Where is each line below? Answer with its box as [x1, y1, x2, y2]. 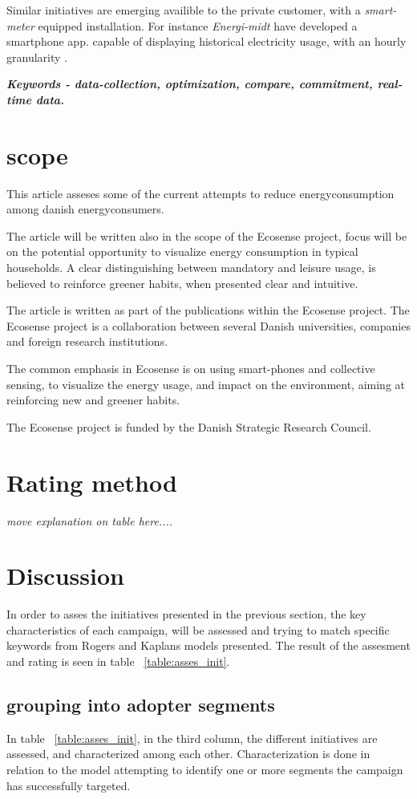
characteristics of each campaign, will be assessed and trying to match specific [6, 621, 390, 638]
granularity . [6, 48, 67, 65]
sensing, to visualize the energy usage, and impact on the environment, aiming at [6, 375, 405, 392]
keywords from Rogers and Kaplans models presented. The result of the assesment [6, 637, 411, 654]
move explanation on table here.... [6, 512, 173, 529]
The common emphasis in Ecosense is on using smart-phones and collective [6, 360, 375, 377]
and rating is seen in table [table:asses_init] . [6, 653, 230, 670]
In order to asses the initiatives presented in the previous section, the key [6, 606, 366, 623]
